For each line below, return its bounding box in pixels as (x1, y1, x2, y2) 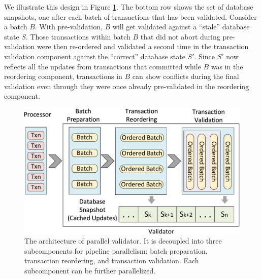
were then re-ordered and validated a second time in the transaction (37, 41, 249, 52)
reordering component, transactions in (4, 71, 122, 82)
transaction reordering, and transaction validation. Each (24, 255, 199, 266)
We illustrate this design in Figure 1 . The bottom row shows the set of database (4, 2, 253, 12)
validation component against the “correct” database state (4, 51, 185, 61)
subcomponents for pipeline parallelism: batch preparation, (24, 245, 208, 256)
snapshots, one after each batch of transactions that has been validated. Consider (4, 11, 257, 22)
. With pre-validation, (35, 21, 103, 32)
